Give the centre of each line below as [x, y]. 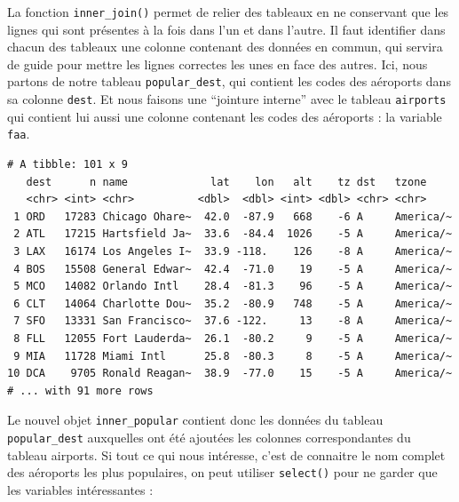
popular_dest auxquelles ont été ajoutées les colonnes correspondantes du [209, 437]
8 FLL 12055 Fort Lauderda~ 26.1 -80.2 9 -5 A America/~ [233, 338]
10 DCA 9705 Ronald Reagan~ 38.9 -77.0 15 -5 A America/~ [230, 374]
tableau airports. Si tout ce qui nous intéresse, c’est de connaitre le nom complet [226, 454]
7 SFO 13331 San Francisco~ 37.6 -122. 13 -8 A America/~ [233, 321]
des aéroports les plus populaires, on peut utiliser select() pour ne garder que [222, 472]
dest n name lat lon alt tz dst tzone [226, 182]
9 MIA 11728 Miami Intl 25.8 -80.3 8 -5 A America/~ [233, 356]
